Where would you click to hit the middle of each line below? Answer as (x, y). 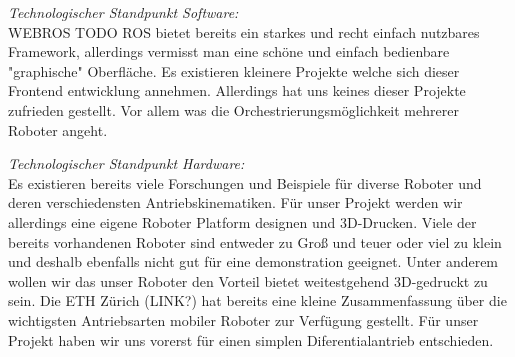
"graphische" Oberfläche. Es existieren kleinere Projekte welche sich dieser (234, 70)
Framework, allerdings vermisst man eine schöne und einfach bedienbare (229, 51)
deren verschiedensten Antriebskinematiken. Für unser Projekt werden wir (235, 202)
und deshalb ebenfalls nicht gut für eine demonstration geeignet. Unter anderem (253, 261)
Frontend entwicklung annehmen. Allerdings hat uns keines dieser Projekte (237, 90)
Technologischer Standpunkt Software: (123, 12)
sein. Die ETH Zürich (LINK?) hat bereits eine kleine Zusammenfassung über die (257, 300)
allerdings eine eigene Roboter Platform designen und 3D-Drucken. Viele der (242, 221)
